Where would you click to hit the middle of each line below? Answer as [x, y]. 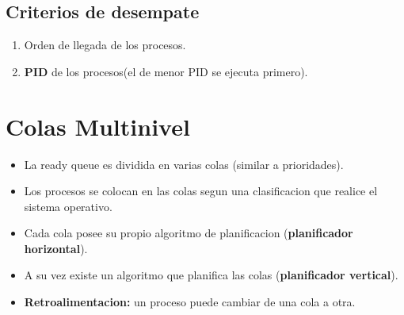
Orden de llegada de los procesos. [105, 45]
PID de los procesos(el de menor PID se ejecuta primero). [166, 71]
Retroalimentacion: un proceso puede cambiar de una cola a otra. [190, 302]
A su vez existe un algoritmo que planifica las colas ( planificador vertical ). [211, 275]
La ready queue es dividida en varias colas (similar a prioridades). [184, 164]
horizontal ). [56, 248]
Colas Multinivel [98, 126]
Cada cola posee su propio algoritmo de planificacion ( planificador [189, 233]
